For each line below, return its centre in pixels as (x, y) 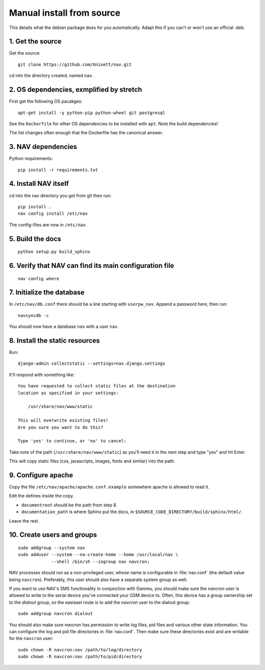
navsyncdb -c (33, 315)
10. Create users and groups (53, 535)
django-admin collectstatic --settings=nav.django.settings (92, 364)
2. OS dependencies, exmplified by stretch (76, 90)
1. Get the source (35, 42)
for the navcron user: (31, 639)
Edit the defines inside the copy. (41, 496)
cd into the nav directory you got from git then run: (60, 195)
